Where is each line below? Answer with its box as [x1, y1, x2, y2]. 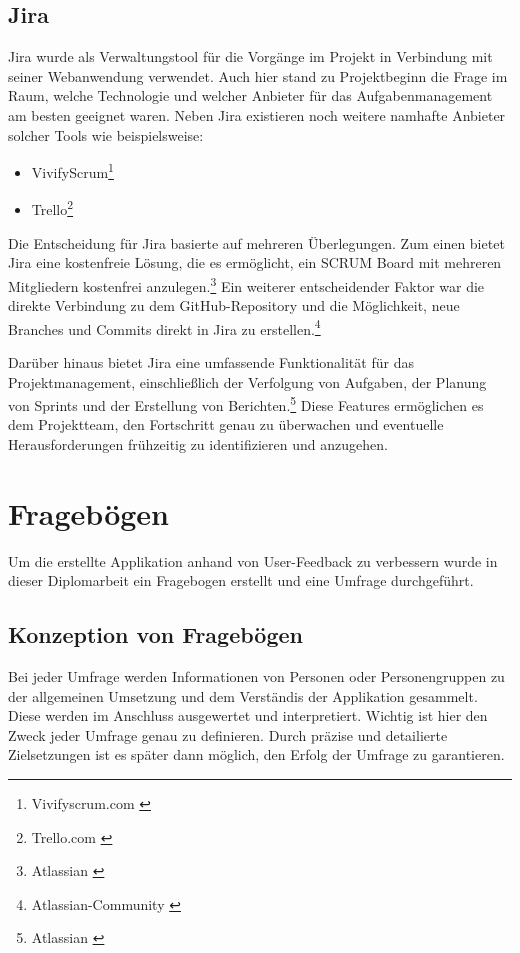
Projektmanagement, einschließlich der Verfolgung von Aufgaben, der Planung [8, 371, 487, 392]
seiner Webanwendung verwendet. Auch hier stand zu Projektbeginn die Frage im [8, 65, 508, 86]
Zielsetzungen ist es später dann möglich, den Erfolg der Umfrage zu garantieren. [8, 744, 505, 765]
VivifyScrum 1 [31, 159, 114, 182]
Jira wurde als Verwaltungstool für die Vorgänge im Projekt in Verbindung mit [8, 46, 493, 67]
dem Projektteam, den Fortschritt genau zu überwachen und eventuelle [8, 414, 444, 435]
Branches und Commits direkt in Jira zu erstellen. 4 [8, 315, 321, 339]
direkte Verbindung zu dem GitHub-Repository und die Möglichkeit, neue [8, 295, 460, 316]
